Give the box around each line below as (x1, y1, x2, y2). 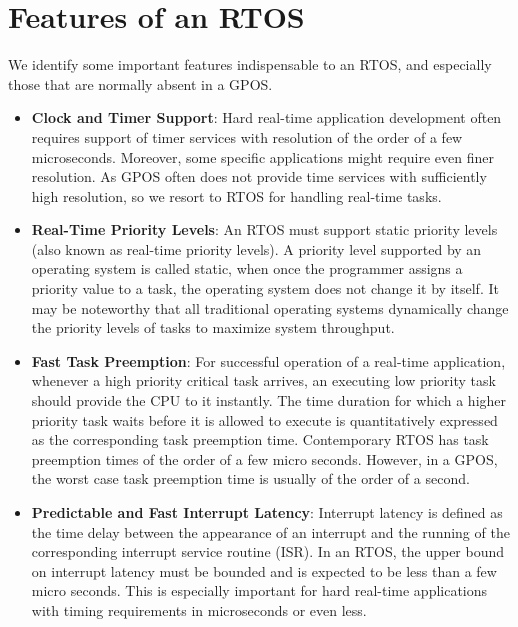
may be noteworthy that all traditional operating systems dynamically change (31, 297, 509, 318)
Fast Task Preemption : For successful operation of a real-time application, (31, 350, 506, 371)
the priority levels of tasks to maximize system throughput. (31, 317, 395, 338)
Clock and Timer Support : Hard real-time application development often (31, 107, 502, 128)
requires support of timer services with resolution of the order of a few (31, 126, 463, 147)
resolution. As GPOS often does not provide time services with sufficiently (31, 166, 487, 187)
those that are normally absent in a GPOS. (8, 73, 273, 94)
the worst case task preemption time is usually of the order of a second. (31, 468, 470, 489)
